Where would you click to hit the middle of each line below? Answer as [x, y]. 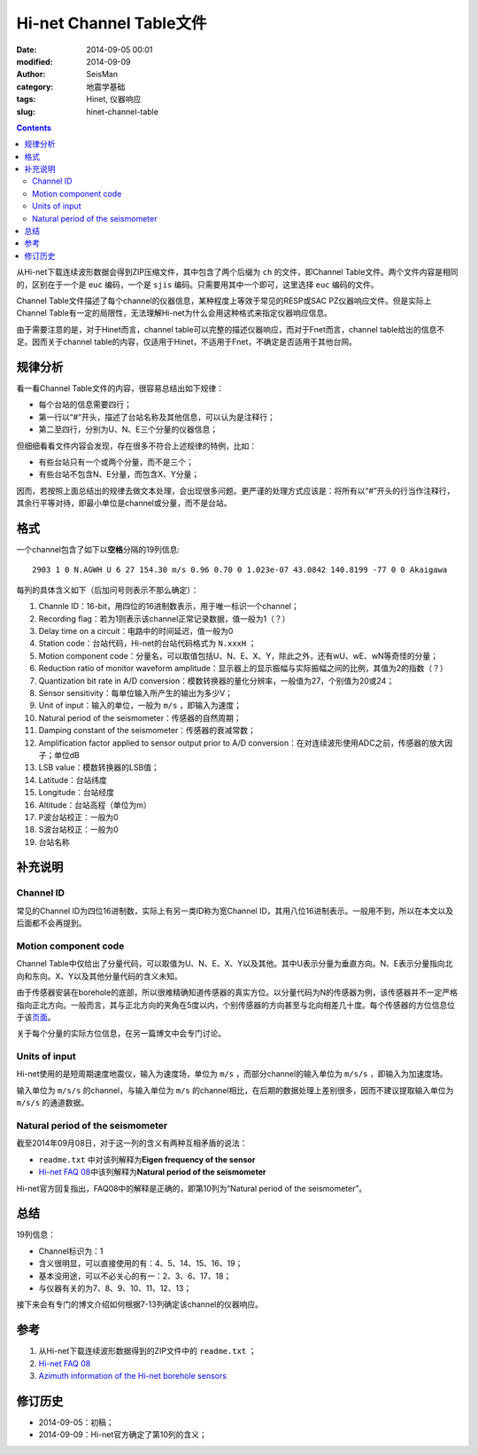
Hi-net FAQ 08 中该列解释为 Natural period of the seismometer [152, 1172]
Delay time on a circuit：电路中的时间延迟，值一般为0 [136, 631]
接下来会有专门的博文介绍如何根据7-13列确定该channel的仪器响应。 [139, 1304]
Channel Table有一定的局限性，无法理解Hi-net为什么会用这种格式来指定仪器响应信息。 [174, 313]
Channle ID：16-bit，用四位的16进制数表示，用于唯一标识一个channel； [169, 606]
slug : [26, 112]
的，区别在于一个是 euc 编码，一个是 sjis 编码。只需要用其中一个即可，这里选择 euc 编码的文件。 [197, 285]
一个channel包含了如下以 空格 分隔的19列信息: [98, 550]
